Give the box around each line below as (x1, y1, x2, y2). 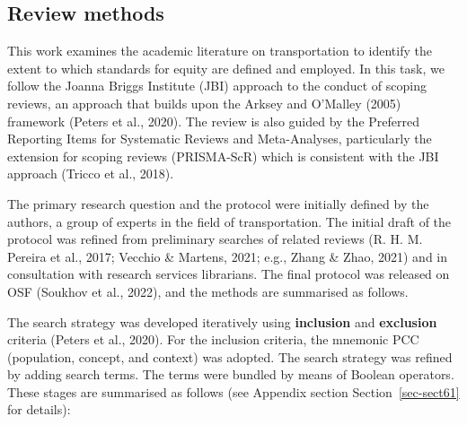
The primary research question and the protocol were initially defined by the (7, 194, 429, 212)
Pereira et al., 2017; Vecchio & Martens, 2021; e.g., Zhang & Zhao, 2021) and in (7, 247, 447, 265)
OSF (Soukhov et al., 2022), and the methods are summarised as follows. (7, 282, 409, 300)
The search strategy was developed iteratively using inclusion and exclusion (7, 312, 437, 331)
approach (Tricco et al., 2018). (7, 164, 174, 183)
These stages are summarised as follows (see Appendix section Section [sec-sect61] (7, 382, 460, 401)
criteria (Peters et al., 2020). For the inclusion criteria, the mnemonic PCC (7, 330, 419, 349)
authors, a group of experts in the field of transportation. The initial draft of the (7, 212, 452, 230)
